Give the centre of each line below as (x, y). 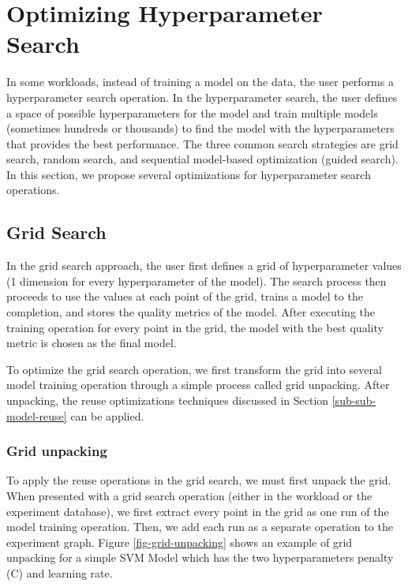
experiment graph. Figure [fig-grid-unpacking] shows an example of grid (180, 542)
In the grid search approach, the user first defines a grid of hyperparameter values (204, 265)
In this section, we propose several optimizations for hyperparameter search (189, 174)
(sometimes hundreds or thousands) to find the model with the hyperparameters (200, 128)
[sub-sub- (354, 400)
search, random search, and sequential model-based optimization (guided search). (202, 159)
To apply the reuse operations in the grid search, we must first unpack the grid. (199, 480)
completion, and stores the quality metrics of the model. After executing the (191, 312)
